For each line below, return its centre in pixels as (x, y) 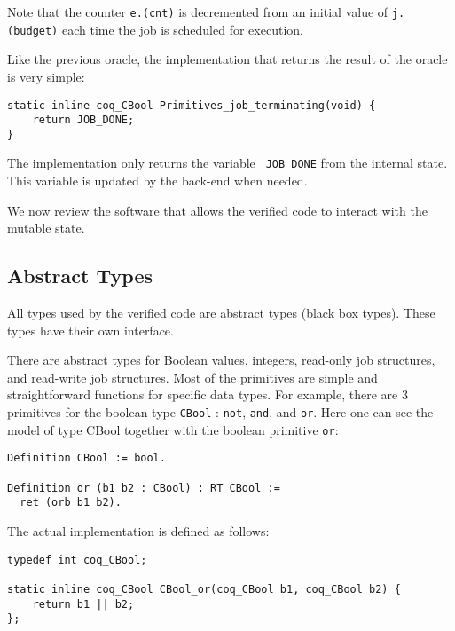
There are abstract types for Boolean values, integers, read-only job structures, (221, 360)
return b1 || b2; (83, 604)
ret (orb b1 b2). (71, 503)
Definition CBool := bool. (86, 458)
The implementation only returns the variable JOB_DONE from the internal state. (227, 163)
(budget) (33, 31)
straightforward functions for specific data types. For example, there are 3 (208, 394)
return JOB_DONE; (83, 120)
